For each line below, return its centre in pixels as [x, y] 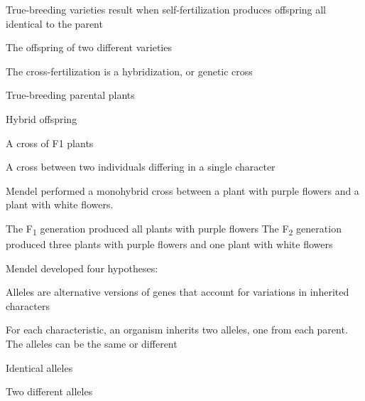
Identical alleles [39, 367]
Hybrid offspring [42, 118]
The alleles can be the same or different [92, 344]
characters [28, 305]
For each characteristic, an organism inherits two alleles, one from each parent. [177, 330]
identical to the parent [54, 23]
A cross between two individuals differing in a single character [141, 167]
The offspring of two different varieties [89, 47]
